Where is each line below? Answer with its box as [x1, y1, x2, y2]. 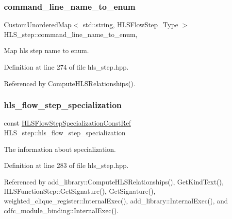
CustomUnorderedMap [4, 19, 72, 30]
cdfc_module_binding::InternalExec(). [4, 205, 119, 215]
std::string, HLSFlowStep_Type [83, 19, 178, 30]
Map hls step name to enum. [4, 45, 89, 55]
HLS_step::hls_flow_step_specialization [4, 128, 126, 137]
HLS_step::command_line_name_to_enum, [4, 29, 138, 39]
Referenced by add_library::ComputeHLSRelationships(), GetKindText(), [4, 176, 224, 186]
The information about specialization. [4, 144, 116, 154]
